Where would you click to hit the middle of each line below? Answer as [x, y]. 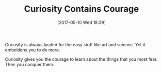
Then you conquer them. [30, 64]
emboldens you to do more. [32, 50]
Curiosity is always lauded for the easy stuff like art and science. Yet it [75, 44]
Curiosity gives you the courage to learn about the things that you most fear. [81, 59]
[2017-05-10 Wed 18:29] [81, 22]
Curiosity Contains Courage [81, 9]
